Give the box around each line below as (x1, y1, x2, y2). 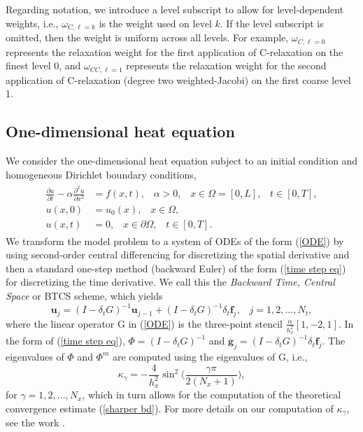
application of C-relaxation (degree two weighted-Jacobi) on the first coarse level (6, 72, 351, 87)
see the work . (6, 415, 65, 430)
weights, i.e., (6, 15, 59, 30)
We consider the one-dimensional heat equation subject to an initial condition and (6, 153, 358, 167)
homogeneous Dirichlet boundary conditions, (6, 167, 197, 181)
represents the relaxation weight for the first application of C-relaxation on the (6, 44, 343, 59)
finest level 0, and (6, 58, 81, 73)
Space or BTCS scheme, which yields (6, 288, 163, 303)
